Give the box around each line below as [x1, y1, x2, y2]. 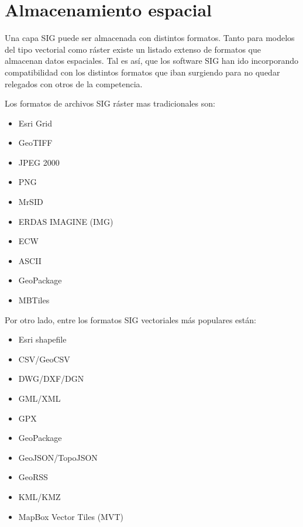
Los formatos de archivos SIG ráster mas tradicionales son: [5, 97, 215, 109]
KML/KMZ [18, 490, 61, 502]
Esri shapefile [18, 333, 67, 345]
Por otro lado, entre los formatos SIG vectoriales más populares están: [5, 313, 256, 326]
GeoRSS [18, 471, 48, 483]
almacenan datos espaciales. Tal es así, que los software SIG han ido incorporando [5, 54, 299, 67]
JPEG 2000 [18, 156, 60, 168]
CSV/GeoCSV [18, 353, 70, 365]
